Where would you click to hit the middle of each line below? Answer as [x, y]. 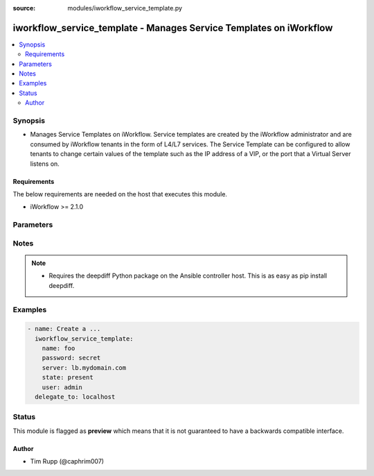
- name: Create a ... [64, 329]
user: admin [62, 387]
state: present [68, 377]
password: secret [71, 358]
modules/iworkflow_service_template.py [125, 8]
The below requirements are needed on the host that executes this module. [120, 194]
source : [24, 8]
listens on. [45, 164]
